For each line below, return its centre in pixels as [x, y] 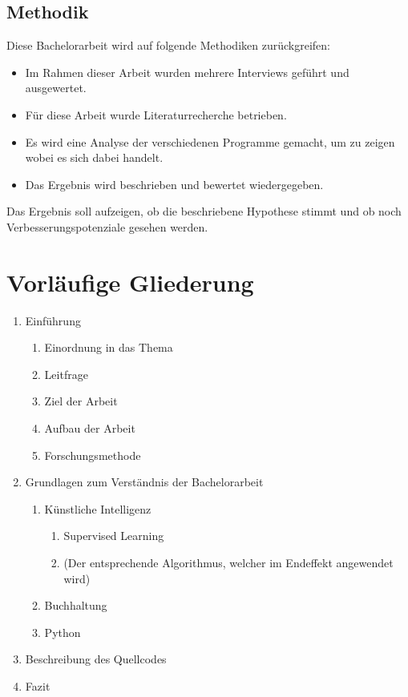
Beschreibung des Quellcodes [96, 659]
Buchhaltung [76, 605]
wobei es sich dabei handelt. [94, 157]
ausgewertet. [56, 88]
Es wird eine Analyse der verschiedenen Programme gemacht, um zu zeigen [210, 141]
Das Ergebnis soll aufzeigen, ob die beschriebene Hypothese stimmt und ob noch [204, 211]
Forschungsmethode [93, 455]
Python [63, 632]
